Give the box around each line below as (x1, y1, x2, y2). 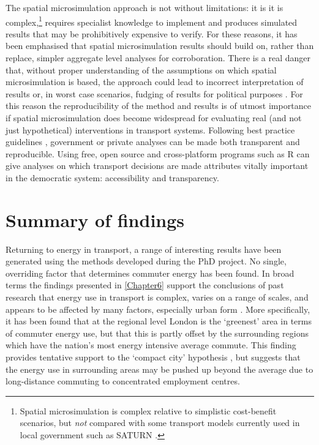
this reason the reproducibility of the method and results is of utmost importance (6, 99, 311, 112)
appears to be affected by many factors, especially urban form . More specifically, (6, 302, 310, 315)
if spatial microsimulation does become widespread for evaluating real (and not (6, 111, 302, 124)
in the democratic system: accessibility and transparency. (6, 171, 219, 184)
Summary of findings (6, 207, 185, 232)
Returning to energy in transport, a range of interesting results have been (6, 242, 282, 255)
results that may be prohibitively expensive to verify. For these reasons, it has (6, 27, 298, 40)
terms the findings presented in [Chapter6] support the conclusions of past (6, 279, 284, 291)
